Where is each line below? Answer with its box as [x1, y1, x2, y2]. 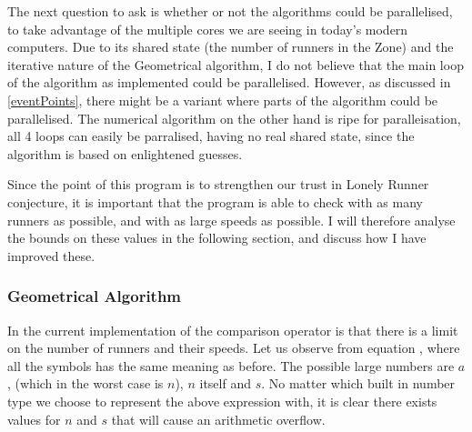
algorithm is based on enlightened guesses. [7, 144, 243, 163]
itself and [199, 374, 251, 393]
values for [7, 409, 61, 428]
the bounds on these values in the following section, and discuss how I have [7, 228, 427, 247]
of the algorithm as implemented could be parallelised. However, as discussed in [7, 73, 451, 92]
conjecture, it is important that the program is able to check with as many [7, 192, 423, 211]
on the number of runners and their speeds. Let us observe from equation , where [7, 338, 460, 357]
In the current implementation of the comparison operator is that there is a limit [7, 320, 458, 339]
